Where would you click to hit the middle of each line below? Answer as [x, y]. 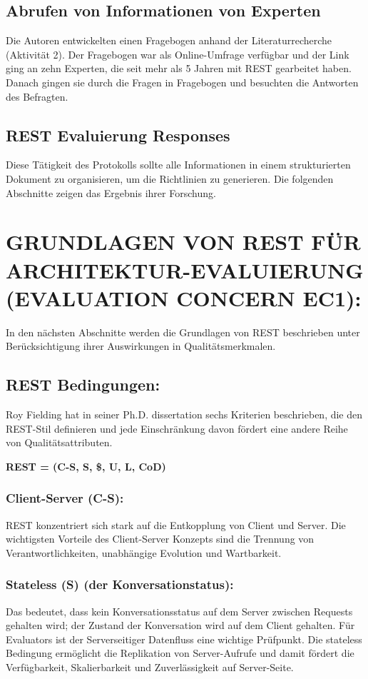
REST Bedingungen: [83, 384]
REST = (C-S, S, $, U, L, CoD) [86, 466]
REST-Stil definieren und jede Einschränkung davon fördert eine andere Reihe [177, 428]
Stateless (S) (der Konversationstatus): [120, 584]
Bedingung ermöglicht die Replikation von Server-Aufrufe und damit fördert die [180, 653]
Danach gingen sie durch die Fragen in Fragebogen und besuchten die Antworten [182, 82]
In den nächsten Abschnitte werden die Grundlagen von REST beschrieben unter [183, 332]
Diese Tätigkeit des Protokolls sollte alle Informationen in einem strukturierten [178, 165]
